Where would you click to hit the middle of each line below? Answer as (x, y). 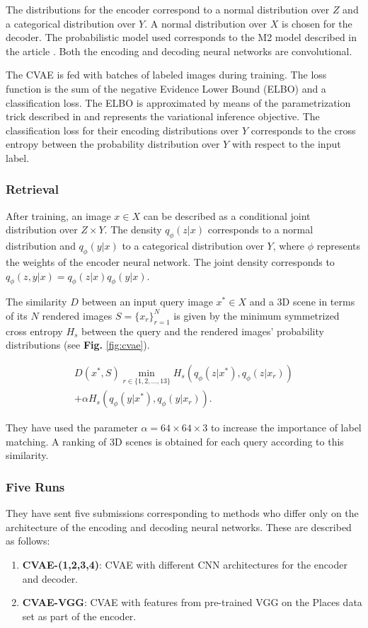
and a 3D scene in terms (302, 302)
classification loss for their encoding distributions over (122, 130)
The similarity (36, 302)
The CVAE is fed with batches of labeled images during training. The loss (166, 75)
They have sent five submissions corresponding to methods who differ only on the (182, 513)
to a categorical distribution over (193, 246)
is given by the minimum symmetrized (257, 315)
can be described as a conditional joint (227, 215)
